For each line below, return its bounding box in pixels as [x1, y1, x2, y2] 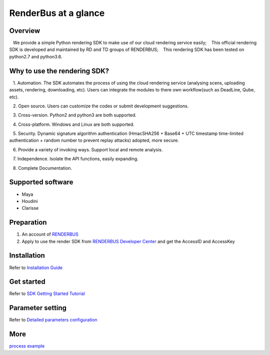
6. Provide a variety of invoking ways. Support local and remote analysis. [12, 146, 163, 152]
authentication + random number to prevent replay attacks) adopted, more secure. [9, 137, 179, 143]
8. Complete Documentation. [12, 165, 72, 171]
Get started [9, 278, 45, 286]
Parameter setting [9, 304, 67, 312]
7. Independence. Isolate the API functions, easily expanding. [12, 156, 138, 162]
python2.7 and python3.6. [9, 53, 62, 59]
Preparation [9, 218, 47, 227]
